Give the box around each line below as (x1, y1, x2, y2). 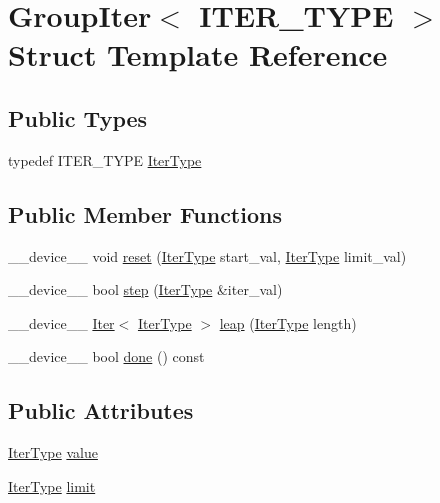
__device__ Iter (8, 312, 115, 333)
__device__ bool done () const (8, 346, 205, 367)
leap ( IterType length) (219, 312, 357, 333)
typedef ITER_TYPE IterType (8, 149, 202, 170)
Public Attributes (8, 395, 194, 426)
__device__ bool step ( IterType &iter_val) (8, 279, 283, 300)
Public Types (8, 102, 148, 133)
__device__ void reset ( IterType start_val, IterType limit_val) (8, 245, 407, 266)
